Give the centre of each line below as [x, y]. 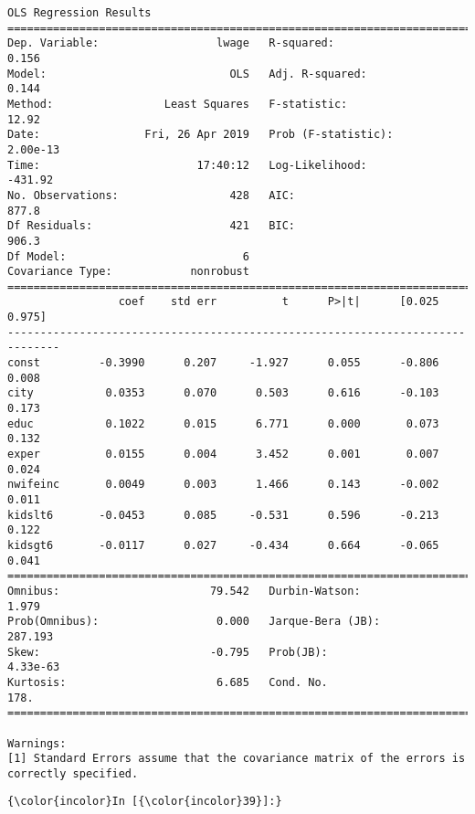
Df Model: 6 [128, 256]
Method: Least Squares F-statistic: [178, 104]
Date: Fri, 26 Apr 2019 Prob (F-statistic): [201, 135]
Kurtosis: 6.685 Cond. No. [168, 682]
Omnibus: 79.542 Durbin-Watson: [184, 591]
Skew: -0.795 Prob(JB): [168, 652]
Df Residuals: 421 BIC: [151, 226]
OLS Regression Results [79, 13]
